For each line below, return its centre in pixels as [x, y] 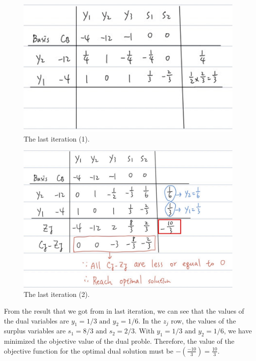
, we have [238, 331]
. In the [149, 320]
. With [144, 331]
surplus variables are [35, 331]
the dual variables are [36, 320]
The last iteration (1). [57, 138]
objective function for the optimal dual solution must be [89, 350]
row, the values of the [204, 320]
